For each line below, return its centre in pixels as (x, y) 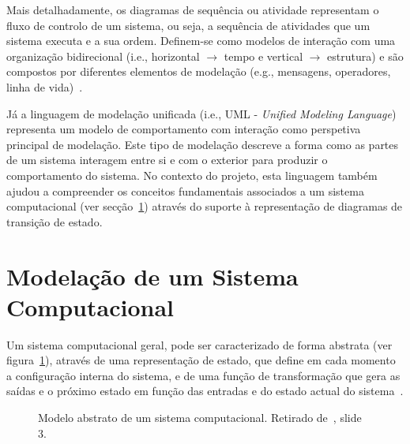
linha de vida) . (45, 86)
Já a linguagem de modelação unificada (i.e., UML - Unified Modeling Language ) (201, 113)
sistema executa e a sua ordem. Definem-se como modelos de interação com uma (201, 41)
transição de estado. (55, 221)
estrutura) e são (365, 56)
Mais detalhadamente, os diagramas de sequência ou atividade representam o (193, 9)
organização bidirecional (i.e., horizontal (103, 56)
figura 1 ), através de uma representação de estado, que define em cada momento (201, 360)
